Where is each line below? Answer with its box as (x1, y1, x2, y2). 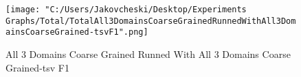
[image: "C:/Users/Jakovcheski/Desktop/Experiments (5, 5, 247, 14)
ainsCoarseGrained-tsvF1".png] (5, 27, 148, 37)
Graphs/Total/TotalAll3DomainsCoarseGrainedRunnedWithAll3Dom (5, 16, 296, 26)
